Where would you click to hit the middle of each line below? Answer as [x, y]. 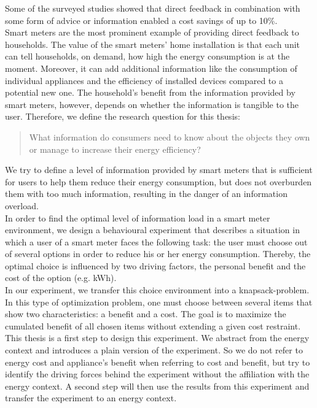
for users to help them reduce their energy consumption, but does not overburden [158, 181]
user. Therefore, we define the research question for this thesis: [123, 116]
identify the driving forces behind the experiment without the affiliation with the [157, 374]
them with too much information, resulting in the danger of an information [146, 194]
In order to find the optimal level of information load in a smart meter [138, 217]
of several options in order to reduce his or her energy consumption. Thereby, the [158, 254]
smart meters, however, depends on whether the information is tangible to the [152, 104]
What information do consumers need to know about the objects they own [170, 137]
